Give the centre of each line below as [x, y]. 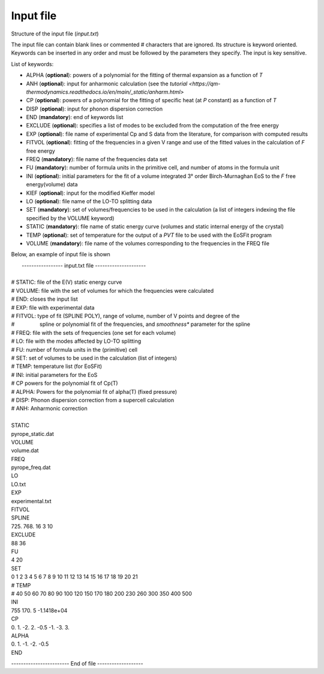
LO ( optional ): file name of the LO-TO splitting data [89, 201]
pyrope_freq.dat [31, 467]
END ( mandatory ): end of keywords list [75, 117]
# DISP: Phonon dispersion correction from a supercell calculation [92, 400]
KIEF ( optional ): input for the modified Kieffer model [91, 193]
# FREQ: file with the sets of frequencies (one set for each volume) [94, 332]
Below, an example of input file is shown [61, 254]
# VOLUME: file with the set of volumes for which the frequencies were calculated [112, 290]
